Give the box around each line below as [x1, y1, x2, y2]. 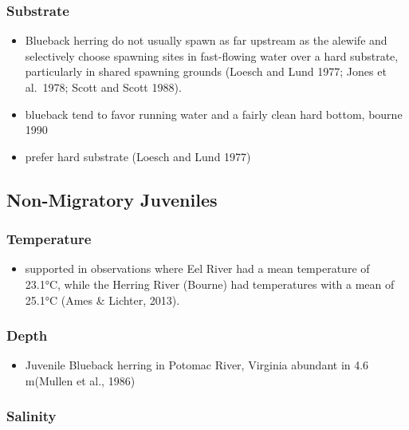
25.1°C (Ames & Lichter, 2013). [25, 291, 180, 308]
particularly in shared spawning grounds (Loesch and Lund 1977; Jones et [25, 63, 387, 80]
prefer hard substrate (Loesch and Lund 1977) [25, 148, 251, 164]
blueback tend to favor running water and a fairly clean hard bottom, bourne [25, 105, 403, 122]
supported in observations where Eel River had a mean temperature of [25, 260, 370, 277]
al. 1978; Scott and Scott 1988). [25, 79, 182, 95]
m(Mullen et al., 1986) [25, 372, 136, 389]
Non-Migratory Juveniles [6, 187, 218, 211]
